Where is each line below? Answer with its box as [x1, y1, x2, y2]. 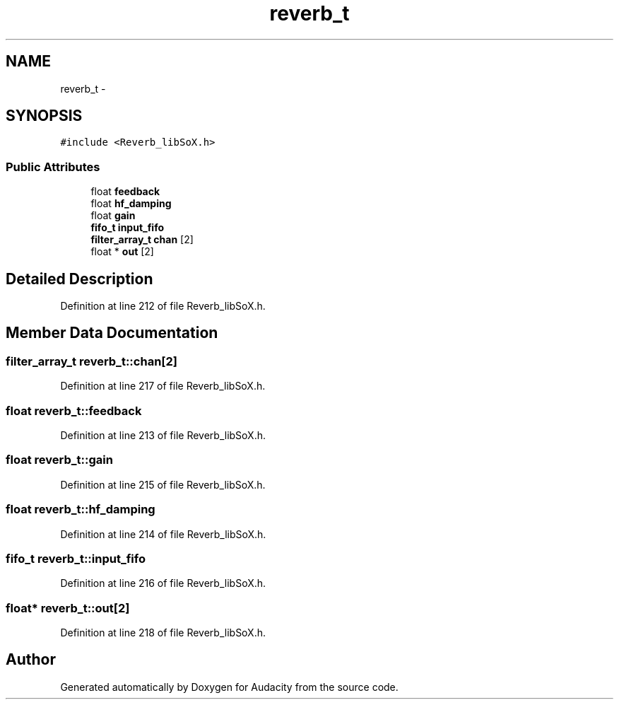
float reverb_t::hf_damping [6, 502, 155, 517]
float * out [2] [90, 245, 154, 258]
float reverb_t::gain [6, 453, 113, 467]
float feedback [90, 185, 160, 198]
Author [6, 651, 56, 669]
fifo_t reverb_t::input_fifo [6, 551, 146, 566]
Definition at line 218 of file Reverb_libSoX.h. [60, 627, 266, 639]
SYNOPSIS [6, 107, 83, 125]
